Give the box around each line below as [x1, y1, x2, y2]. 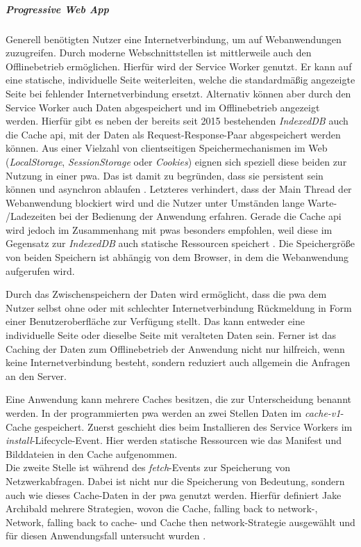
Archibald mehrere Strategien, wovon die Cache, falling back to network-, [6, 501, 318, 516]
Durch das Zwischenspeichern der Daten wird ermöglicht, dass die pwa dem [6, 287, 327, 301]
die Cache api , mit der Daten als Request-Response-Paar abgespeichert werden [6, 127, 341, 141]
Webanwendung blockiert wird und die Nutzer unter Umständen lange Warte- [6, 195, 337, 209]
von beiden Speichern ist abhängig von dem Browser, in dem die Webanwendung [6, 250, 349, 264]
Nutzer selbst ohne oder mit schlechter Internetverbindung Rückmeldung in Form [6, 300, 352, 315]
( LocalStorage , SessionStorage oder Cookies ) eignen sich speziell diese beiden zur [6, 154, 347, 168]
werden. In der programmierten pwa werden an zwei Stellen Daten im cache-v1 [6, 406, 341, 420]
